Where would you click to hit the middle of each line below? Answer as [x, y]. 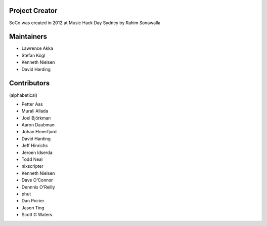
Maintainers [28, 37]
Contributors [29, 83]
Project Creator [33, 11]
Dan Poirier [33, 201]
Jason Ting [33, 208]
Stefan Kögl [33, 55]
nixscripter [32, 166]
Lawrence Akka [37, 48]
